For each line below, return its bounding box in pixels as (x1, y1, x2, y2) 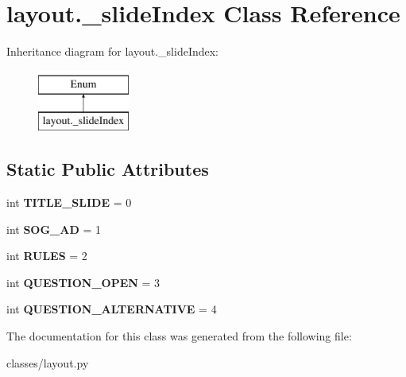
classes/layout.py (6, 354, 89, 371)
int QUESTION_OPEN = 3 (6, 274, 160, 290)
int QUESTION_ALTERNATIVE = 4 (6, 301, 217, 317)
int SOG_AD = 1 (6, 220, 102, 237)
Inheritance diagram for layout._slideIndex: (6, 43, 219, 60)
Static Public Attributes (6, 157, 209, 181)
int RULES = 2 (6, 247, 87, 264)
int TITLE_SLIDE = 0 (6, 194, 132, 211)
